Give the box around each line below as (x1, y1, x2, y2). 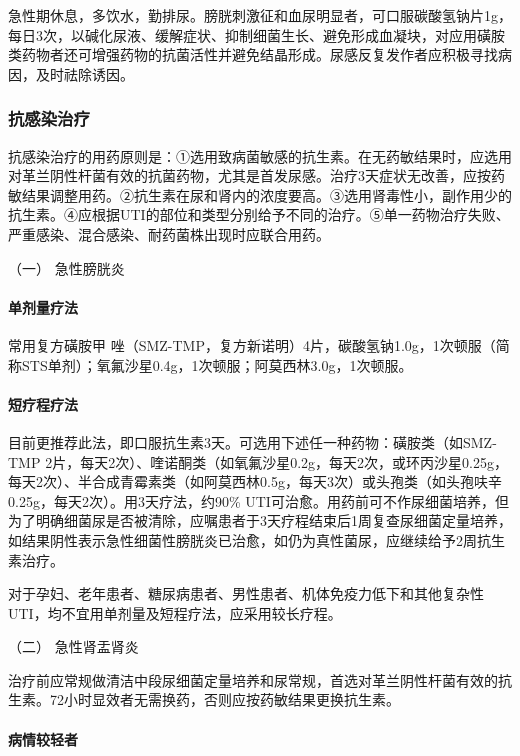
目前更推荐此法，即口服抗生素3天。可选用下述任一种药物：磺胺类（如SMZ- (8, 431, 497, 452)
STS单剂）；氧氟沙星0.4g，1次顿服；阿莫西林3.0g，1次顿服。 (21, 354, 413, 375)
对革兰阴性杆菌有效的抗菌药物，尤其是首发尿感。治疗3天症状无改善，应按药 (8, 165, 505, 186)
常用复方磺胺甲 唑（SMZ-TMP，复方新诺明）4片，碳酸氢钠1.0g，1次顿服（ (8, 334, 496, 355)
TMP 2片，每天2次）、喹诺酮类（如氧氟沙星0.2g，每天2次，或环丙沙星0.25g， (8, 451, 508, 472)
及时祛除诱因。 (35, 63, 134, 84)
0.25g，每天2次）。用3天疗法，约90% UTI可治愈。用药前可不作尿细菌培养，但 (8, 490, 509, 511)
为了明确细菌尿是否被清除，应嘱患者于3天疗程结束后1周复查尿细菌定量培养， (8, 510, 512, 531)
